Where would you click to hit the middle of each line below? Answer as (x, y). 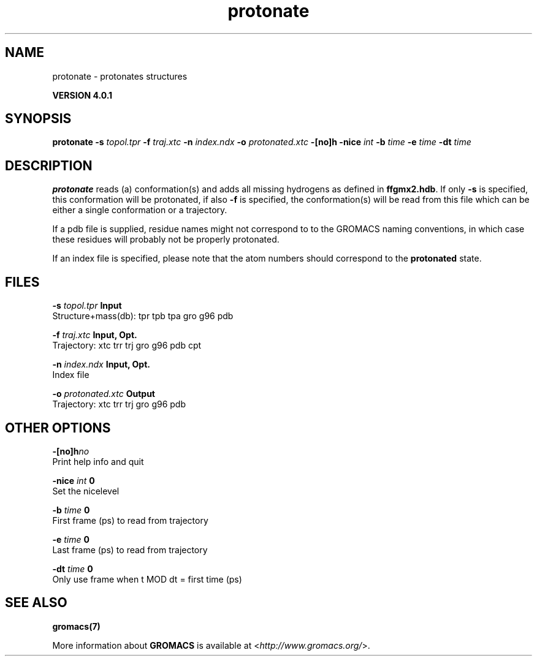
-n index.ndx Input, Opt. (101, 364)
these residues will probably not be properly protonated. (166, 240)
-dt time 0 (73, 568)
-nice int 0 (74, 480)
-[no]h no (71, 451)
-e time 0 (71, 539)
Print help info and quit (98, 461)
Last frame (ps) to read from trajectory (130, 550)
